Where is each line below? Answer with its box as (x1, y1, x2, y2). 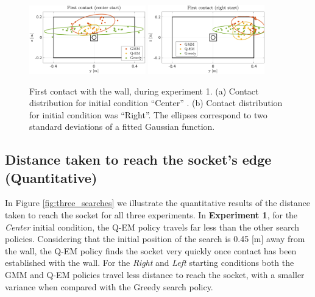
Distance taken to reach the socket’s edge (5, 150, 272, 169)
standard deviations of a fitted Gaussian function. (29, 120, 215, 133)
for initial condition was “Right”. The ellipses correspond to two (29, 108, 267, 121)
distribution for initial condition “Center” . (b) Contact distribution (29, 96, 283, 109)
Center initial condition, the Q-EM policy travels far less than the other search (5, 220, 299, 233)
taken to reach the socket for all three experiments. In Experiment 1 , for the (5, 209, 298, 221)
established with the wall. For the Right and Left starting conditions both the (5, 256, 294, 269)
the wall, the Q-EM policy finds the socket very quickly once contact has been (5, 244, 297, 257)
